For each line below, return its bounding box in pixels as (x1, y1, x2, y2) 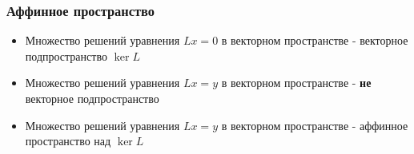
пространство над (25, 132, 111, 149)
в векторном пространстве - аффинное (221, 116, 408, 133)
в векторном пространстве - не (221, 74, 372, 91)
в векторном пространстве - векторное (221, 32, 408, 49)
